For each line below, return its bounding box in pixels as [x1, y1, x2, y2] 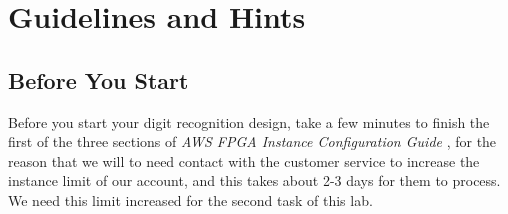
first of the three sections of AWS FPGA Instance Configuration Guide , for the [8, 131, 497, 152]
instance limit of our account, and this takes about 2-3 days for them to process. [8, 170, 501, 191]
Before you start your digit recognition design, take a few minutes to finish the [8, 111, 490, 132]
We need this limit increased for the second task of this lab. [8, 189, 373, 210]
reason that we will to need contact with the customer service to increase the [8, 150, 480, 171]
